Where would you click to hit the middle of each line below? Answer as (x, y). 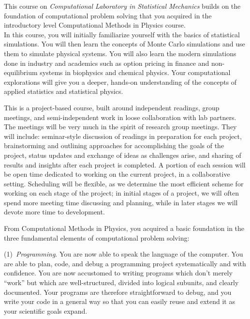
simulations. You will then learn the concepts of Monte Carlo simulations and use (125, 44)
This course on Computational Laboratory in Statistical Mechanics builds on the (122, 6)
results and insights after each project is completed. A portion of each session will (125, 164)
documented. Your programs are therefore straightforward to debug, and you (118, 292)
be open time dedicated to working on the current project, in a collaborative (117, 174)
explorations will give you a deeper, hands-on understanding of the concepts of (120, 82)
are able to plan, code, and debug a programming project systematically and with (125, 263)
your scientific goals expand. (46, 311)
